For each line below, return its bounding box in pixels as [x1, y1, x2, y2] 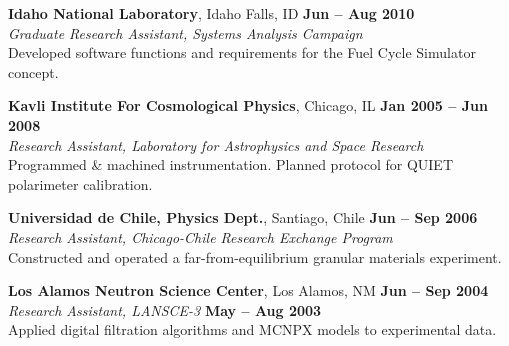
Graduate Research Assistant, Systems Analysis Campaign [8, 22, 363, 43]
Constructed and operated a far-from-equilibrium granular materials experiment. [8, 246, 502, 267]
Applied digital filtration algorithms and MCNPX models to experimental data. [8, 319, 497, 340]
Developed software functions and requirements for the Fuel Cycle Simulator [8, 42, 476, 63]
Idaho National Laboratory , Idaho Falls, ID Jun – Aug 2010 [8, 3, 415, 23]
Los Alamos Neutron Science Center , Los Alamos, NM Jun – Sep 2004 [8, 280, 489, 301]
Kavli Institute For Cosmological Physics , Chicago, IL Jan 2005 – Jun [8, 95, 488, 116]
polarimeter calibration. [8, 173, 153, 194]
